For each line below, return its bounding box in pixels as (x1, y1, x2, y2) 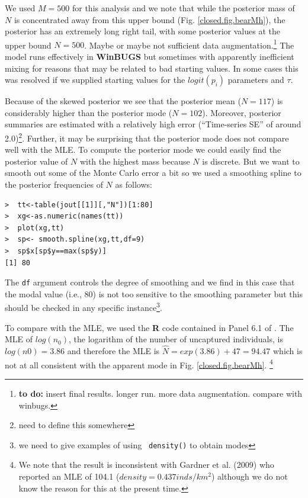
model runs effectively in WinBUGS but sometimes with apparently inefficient (5, 50, 294, 63)
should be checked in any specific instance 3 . (5, 300, 162, 314)
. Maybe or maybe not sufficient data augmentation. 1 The (84, 37, 294, 51)
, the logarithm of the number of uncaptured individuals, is (68, 333, 283, 345)
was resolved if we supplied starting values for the (5, 73, 185, 86)
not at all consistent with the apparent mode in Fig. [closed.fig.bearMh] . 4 (5, 356, 273, 371)
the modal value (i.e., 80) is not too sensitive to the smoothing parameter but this (5, 287, 303, 300)
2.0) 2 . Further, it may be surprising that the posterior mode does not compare (5, 130, 289, 144)
